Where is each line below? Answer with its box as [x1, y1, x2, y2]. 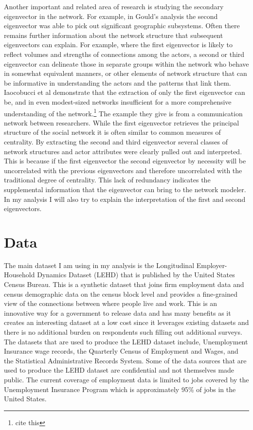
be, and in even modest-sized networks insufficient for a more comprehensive [4, 96, 232, 107]
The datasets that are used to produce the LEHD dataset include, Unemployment [4, 336, 248, 346]
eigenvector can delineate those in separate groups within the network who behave [4, 58, 249, 69]
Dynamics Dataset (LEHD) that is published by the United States [37, 269, 235, 280]
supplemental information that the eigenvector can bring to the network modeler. [4, 184, 246, 194]
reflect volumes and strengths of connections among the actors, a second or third [4, 49, 245, 59]
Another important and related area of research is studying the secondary [4, 1, 224, 11]
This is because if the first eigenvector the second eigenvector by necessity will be [4, 156, 246, 166]
